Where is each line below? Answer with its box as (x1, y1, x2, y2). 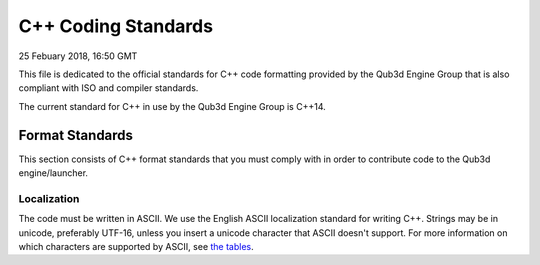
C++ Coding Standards (18, 15, 214, 37)
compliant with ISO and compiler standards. (18, 82, 199, 94)
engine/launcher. (18, 167, 89, 179)
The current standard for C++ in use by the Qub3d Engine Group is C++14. (18, 100, 326, 112)
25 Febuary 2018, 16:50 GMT (18, 50, 138, 62)
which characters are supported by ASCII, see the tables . (18, 240, 254, 252)
